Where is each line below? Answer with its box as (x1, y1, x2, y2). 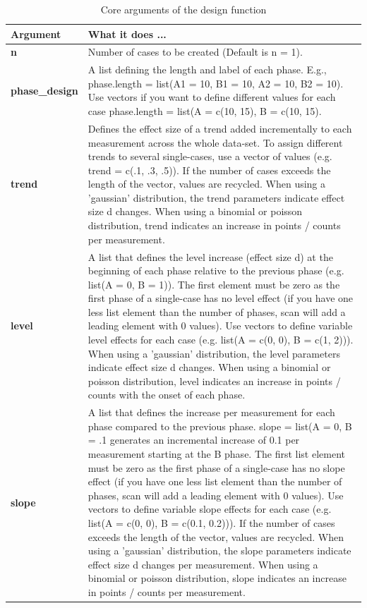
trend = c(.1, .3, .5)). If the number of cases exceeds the (88, 162, 331, 177)
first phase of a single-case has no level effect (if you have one (88, 291, 354, 305)
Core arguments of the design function (100, 2, 267, 16)
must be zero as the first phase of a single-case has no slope (88, 460, 345, 475)
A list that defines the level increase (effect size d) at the (88, 249, 333, 264)
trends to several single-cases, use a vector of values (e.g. (88, 149, 332, 164)
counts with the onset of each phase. (88, 387, 246, 402)
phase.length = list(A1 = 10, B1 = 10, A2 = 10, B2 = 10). (88, 75, 344, 90)
